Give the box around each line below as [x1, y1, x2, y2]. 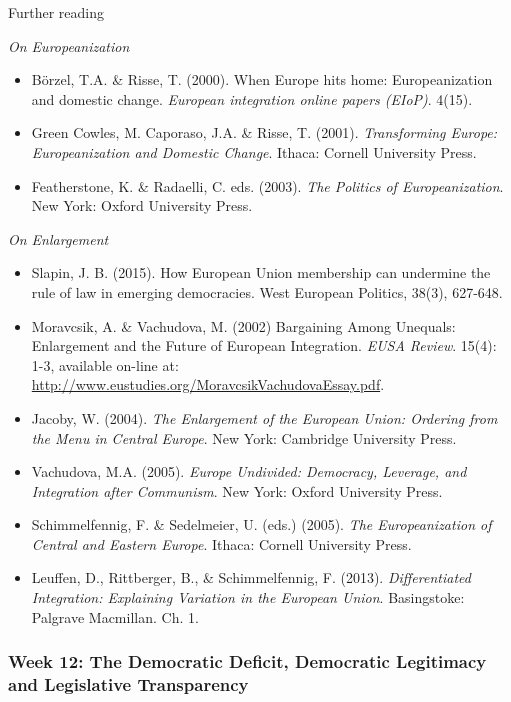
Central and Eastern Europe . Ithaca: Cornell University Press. [31, 533, 412, 554]
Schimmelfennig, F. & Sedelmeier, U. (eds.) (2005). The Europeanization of [31, 514, 492, 535]
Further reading [8, 2, 105, 22]
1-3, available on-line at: [31, 354, 179, 375]
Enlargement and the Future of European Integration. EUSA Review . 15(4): [31, 335, 497, 356]
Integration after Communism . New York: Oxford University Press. [31, 480, 443, 501]
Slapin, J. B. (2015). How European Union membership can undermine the [31, 262, 491, 283]
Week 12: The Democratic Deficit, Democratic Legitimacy [8, 649, 487, 674]
